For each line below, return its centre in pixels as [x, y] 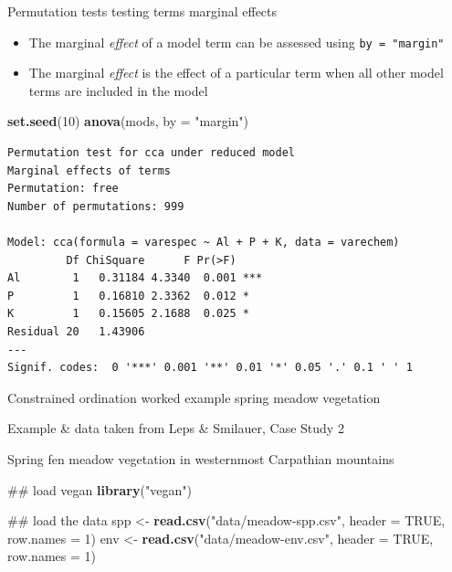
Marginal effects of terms [89, 170]
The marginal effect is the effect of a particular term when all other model [236, 73]
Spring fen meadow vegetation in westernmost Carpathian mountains [201, 458]
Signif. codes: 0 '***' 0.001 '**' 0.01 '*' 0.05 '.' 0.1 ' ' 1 [210, 368]
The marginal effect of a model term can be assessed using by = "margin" [237, 42]
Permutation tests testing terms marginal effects [142, 11]
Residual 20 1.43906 [76, 331]
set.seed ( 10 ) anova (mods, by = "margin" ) [128, 121]
